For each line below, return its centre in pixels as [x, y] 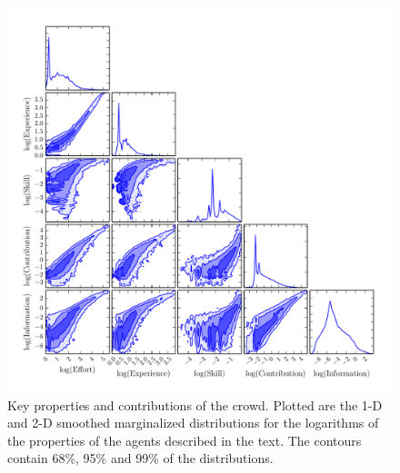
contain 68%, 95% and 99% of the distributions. [140, 458]
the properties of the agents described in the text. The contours [185, 440]
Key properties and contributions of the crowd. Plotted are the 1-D [195, 404]
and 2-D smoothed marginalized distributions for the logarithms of [193, 423]
